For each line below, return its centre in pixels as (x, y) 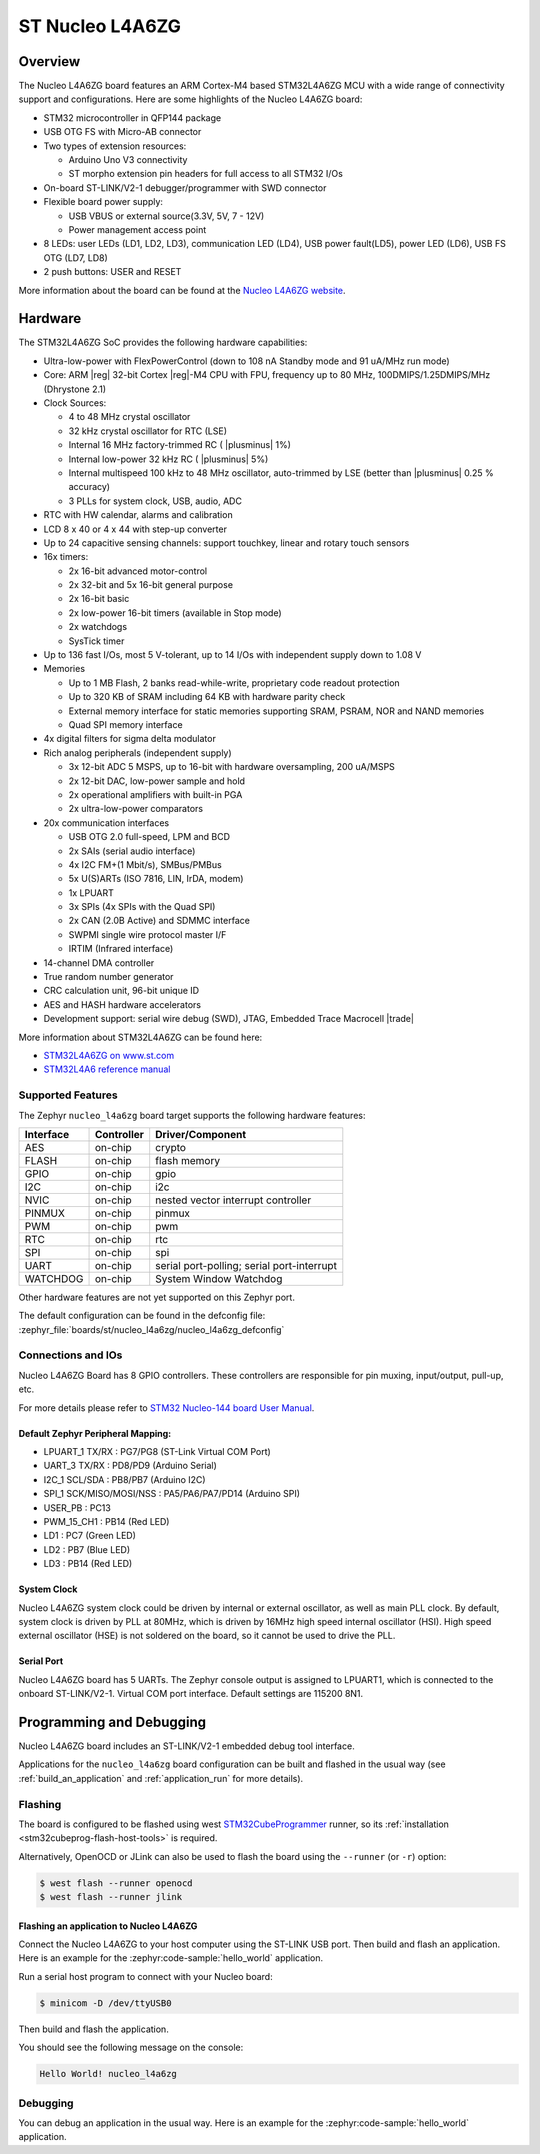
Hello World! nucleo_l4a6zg (108, 2074)
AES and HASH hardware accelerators (122, 1004)
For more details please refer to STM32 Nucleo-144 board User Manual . (166, 1407)
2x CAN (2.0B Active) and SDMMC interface (159, 921)
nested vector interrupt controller (233, 1200)
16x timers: (66, 557)
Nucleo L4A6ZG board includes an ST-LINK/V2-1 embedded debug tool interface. (186, 1746)
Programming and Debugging (112, 1721)
